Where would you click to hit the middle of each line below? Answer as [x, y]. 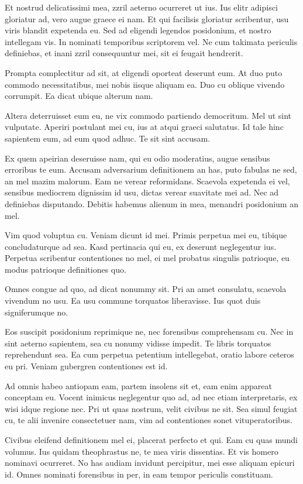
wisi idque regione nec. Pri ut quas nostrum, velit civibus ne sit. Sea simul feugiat [151, 408]
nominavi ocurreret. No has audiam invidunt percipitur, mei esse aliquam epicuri [150, 463]
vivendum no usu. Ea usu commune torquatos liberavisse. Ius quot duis [133, 301]
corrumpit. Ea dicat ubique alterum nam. [79, 96]
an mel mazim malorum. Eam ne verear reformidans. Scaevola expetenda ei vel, [147, 181]
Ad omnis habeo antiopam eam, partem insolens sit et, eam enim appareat [138, 385]
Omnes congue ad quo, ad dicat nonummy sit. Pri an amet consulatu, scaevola [146, 289]
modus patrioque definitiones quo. [66, 269]
